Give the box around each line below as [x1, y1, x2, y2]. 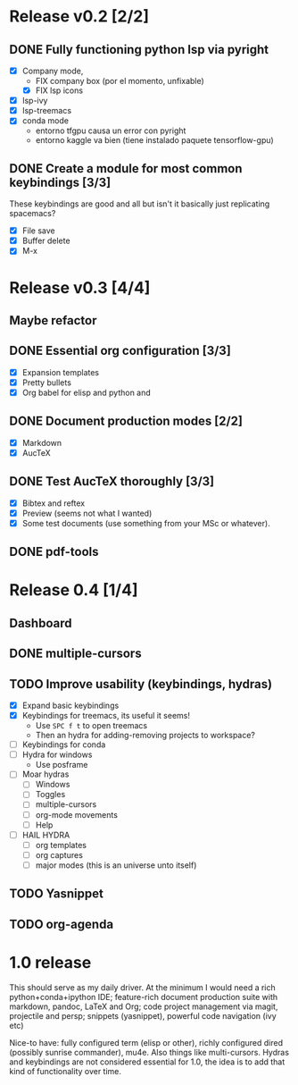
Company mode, [21, 65, 84, 76]
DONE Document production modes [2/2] [9, 414, 244, 429]
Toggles [35, 789, 66, 800]
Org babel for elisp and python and [21, 387, 152, 398]
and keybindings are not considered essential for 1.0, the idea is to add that [9, 1056, 286, 1067]
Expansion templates [21, 366, 100, 377]
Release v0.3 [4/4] [9, 277, 151, 298]
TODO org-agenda [9, 916, 114, 931]
